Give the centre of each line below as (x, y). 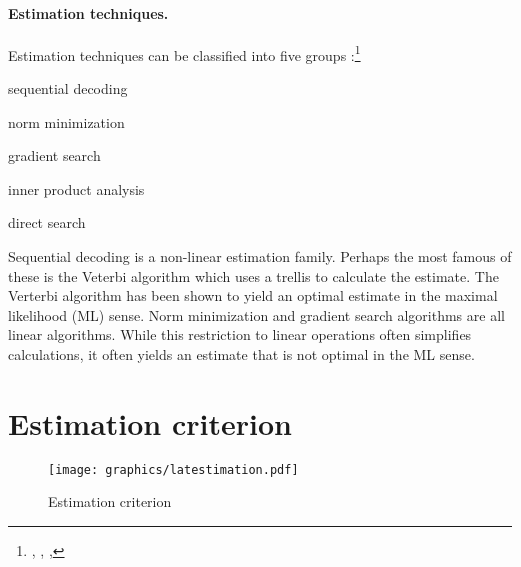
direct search (47, 222)
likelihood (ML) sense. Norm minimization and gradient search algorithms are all (256, 314)
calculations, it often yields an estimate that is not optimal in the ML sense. (241, 353)
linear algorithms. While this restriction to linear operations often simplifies (240, 334)
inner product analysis (76, 188)
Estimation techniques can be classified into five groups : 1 (184, 53)
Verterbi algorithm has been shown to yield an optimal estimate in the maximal (253, 295)
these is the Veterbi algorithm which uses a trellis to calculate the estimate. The (253, 275)
